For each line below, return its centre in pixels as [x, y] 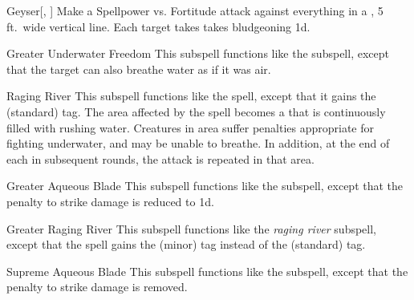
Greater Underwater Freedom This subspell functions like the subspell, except [198, 53]
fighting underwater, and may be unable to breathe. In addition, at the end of [198, 143]
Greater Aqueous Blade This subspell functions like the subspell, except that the [205, 186]
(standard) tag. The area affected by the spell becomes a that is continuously [196, 111]
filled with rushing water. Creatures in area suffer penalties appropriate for [191, 127]
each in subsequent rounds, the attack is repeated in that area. [160, 158]
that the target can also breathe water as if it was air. [139, 69]
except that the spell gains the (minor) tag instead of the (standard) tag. [186, 244]
